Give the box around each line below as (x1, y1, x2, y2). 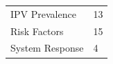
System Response (10, 41, 84, 55)
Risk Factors (10, 23, 64, 38)
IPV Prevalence (10, 6, 76, 21)
